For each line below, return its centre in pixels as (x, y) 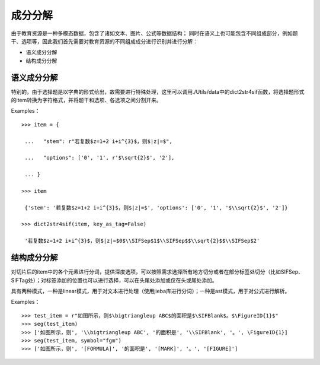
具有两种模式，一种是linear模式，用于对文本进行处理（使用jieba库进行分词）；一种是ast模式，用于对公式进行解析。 (151, 291)
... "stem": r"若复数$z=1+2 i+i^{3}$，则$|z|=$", (99, 141)
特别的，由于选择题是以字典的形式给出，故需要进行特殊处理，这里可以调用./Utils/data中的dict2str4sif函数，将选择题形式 (158, 91)
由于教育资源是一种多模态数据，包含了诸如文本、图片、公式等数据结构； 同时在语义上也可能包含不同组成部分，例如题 (154, 33)
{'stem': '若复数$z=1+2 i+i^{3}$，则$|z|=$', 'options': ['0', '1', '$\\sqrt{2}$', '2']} (156, 207)
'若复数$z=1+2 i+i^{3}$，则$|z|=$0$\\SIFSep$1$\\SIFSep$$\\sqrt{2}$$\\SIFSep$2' (142, 241)
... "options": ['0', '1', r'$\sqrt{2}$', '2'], (100, 158)
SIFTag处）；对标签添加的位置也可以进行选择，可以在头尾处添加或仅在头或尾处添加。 (114, 280)
